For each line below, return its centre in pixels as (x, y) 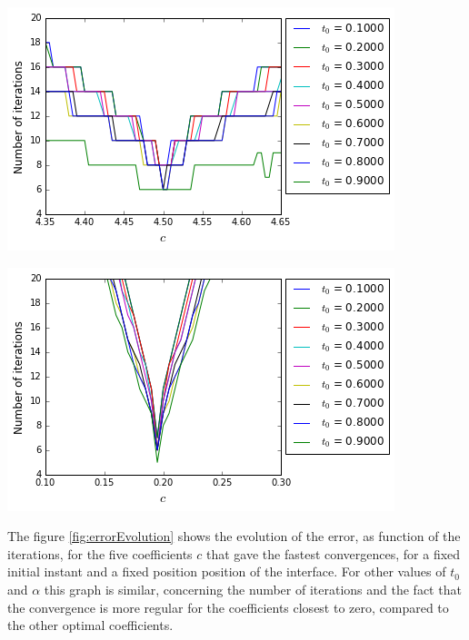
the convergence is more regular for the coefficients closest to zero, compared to (228, 607)
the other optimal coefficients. (90, 625)
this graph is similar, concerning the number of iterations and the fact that (253, 589)
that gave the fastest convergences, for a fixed (333, 553)
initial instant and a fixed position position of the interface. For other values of (227, 571)
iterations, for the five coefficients (100, 553)
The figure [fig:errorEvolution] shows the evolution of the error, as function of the (234, 536)
